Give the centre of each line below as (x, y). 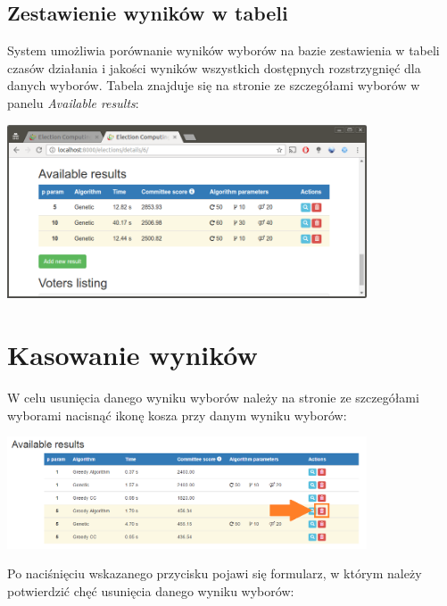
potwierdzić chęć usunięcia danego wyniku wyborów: (151, 591)
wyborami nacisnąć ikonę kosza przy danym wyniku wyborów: (177, 415)
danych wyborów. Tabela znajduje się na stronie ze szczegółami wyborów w (214, 85)
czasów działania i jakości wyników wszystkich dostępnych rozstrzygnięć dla (214, 67)
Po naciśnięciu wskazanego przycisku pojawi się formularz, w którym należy (215, 573)
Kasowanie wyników (132, 355)
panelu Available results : (73, 102)
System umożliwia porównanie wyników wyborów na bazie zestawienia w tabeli (223, 50)
